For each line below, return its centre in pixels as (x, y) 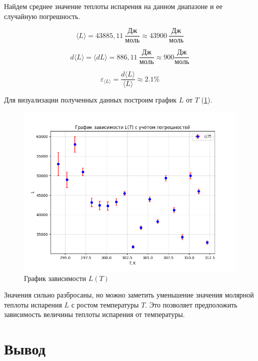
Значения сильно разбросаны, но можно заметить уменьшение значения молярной (129, 295)
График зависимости (55, 278)
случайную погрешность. (42, 16)
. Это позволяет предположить (191, 304)
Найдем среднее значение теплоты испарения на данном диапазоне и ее (113, 6)
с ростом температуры (105, 304)
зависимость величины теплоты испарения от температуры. (94, 314)
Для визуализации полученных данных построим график (90, 100)
